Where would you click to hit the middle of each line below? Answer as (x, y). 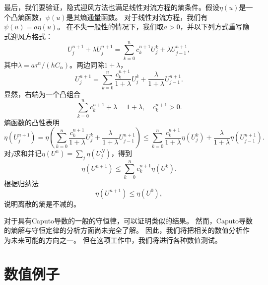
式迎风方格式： (28, 36)
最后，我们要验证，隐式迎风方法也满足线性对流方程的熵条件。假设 (112, 7)
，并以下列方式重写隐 (215, 27)
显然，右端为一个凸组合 (42, 94)
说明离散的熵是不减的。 (42, 203)
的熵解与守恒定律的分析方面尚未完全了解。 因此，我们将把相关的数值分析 (123, 230)
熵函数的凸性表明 (32, 122)
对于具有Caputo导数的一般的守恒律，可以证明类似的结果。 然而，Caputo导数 (128, 220)
